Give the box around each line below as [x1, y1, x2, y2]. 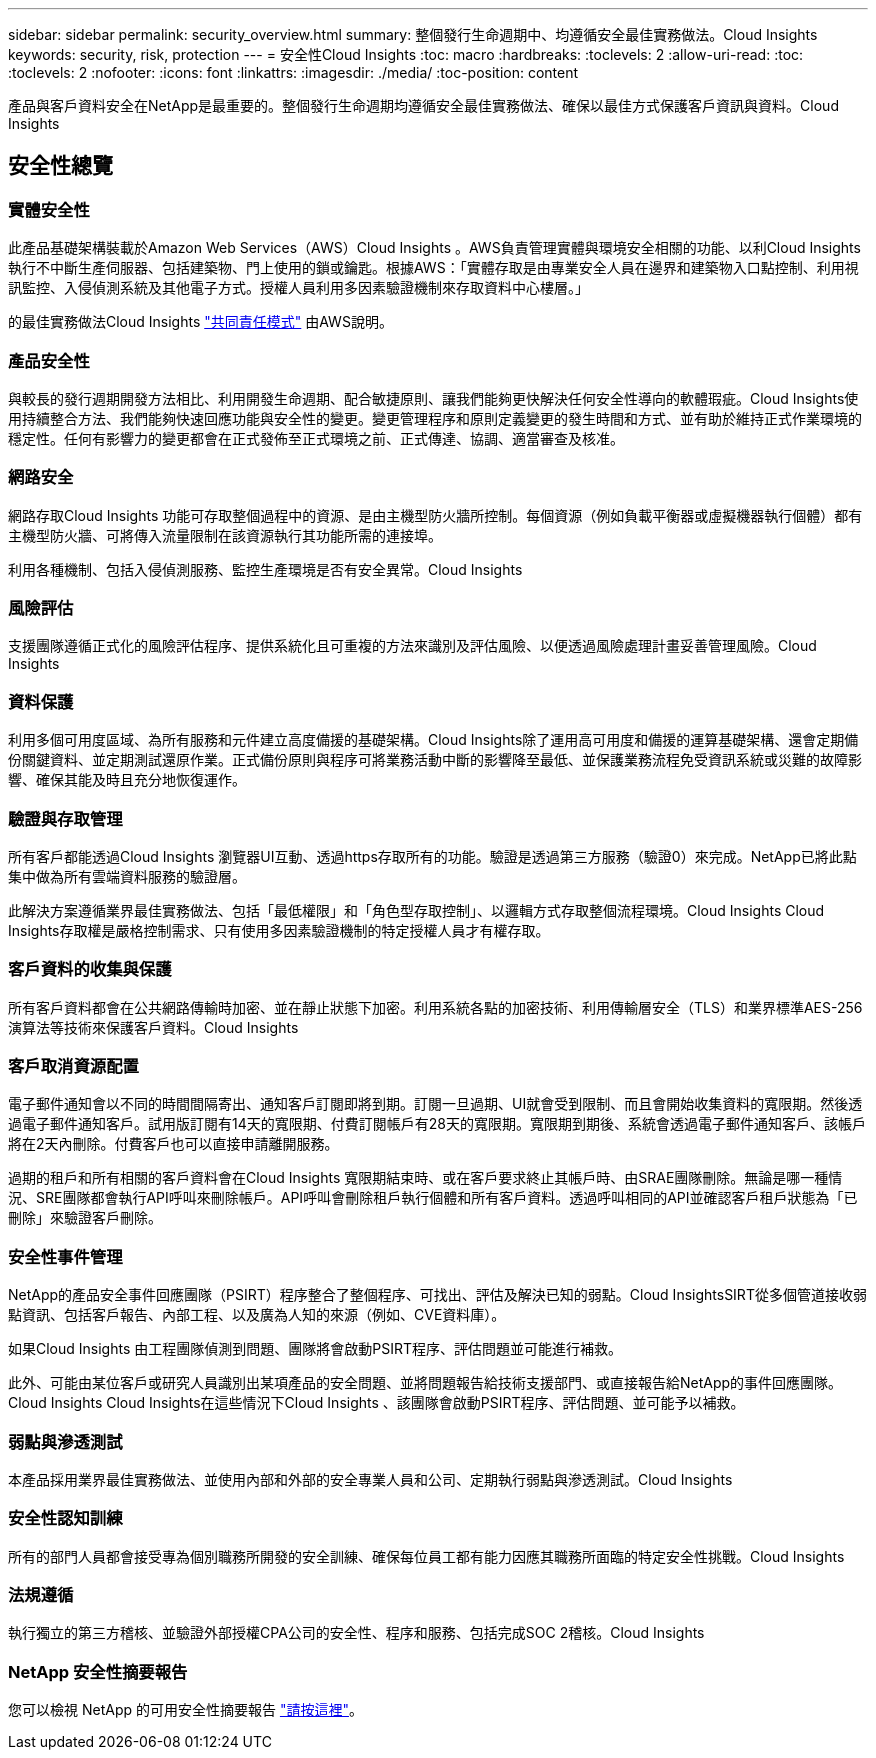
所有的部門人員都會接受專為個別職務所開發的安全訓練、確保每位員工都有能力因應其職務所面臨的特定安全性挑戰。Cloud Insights [8, 1547, 845, 1565]
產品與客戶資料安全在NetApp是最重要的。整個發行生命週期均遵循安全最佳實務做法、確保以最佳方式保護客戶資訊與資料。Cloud [8, 97, 839, 114]
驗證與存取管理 [8, 808, 123, 829]
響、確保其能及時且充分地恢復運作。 [8, 771, 246, 789]
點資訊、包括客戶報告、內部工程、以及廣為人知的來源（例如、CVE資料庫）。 [8, 1306, 506, 1324]
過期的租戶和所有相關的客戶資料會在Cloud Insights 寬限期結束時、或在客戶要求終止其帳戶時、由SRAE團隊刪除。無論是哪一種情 [8, 1169, 843, 1187]
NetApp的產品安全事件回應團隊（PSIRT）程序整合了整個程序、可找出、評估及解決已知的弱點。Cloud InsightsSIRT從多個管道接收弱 [8, 1286, 867, 1304]
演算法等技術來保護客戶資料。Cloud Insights [8, 1018, 299, 1036]
